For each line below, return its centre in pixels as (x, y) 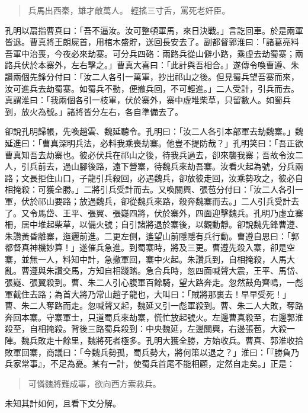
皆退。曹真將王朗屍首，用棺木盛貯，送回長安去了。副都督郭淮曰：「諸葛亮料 (152, 42)
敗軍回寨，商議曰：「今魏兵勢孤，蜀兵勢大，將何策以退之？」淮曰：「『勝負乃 (152, 352)
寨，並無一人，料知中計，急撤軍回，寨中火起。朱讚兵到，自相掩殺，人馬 (146, 259)
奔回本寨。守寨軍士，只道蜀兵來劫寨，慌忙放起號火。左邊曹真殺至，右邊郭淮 (154, 317)
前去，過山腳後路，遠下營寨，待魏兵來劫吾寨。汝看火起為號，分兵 (166, 166)
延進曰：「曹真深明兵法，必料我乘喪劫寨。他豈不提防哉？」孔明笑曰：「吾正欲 (154, 143)
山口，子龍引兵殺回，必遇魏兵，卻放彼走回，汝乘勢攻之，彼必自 (179, 177)
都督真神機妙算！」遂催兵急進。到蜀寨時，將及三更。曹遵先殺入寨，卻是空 (150, 247)
